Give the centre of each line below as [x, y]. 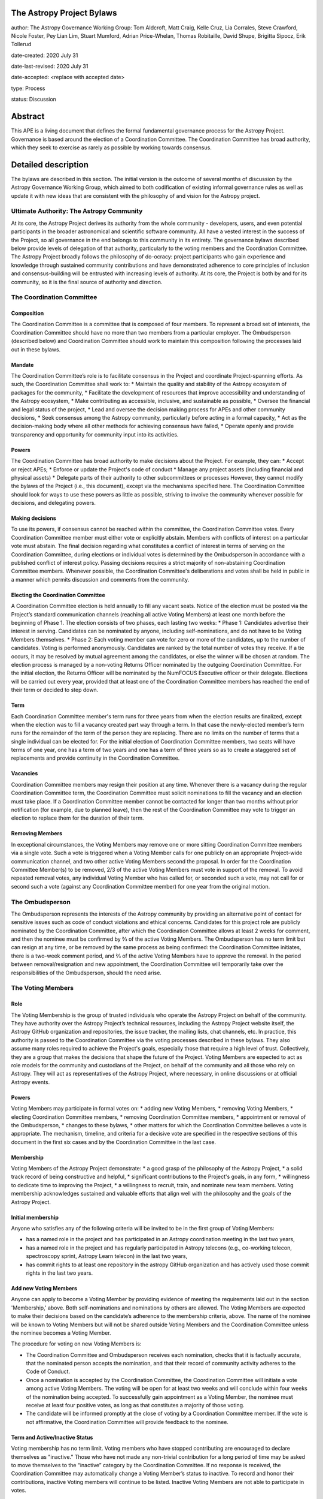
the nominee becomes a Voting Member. [61, 1333]
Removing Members [37, 833]
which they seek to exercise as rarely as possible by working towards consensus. [111, 148]
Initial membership [35, 1217]
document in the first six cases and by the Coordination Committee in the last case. [114, 1142]
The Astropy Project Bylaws [64, 13]
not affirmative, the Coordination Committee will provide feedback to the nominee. [127, 1422]
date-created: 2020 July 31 [45, 55]
